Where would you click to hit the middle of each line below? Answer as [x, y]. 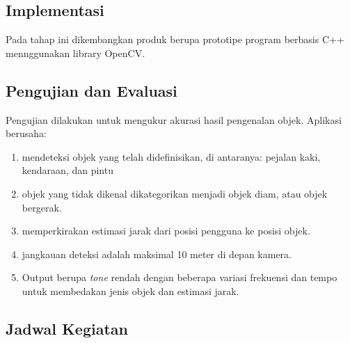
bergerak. [42, 207]
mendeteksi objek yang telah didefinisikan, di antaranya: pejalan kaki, [171, 156]
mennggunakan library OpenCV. [75, 53]
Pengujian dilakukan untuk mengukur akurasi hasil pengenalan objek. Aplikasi [174, 119]
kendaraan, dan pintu [67, 170]
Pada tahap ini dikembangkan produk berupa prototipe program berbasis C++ [175, 39]
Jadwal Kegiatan [67, 328]
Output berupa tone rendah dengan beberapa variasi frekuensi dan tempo [180, 277]
